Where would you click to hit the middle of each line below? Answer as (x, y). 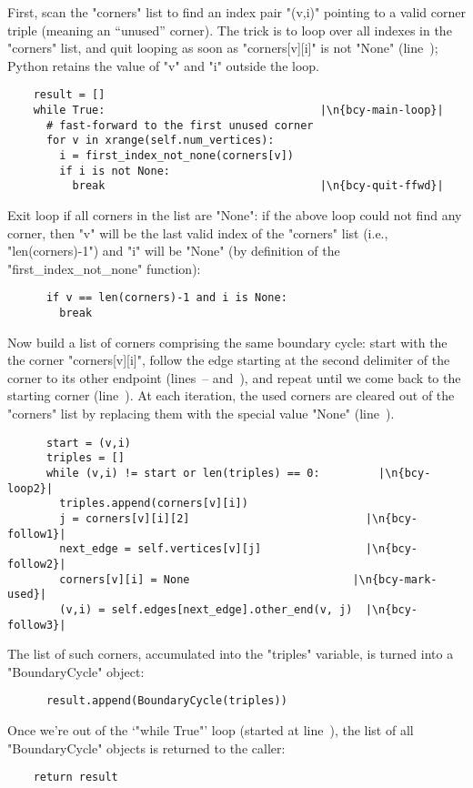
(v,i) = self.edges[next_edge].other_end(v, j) (206, 609)
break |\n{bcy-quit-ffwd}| (258, 186)
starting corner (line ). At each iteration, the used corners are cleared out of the (231, 395)
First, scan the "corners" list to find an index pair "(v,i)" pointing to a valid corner (236, 12)
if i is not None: (115, 171)
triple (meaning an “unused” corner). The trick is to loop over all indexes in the (230, 30)
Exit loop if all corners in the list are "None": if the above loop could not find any (235, 214)
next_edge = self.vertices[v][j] (161, 549)
